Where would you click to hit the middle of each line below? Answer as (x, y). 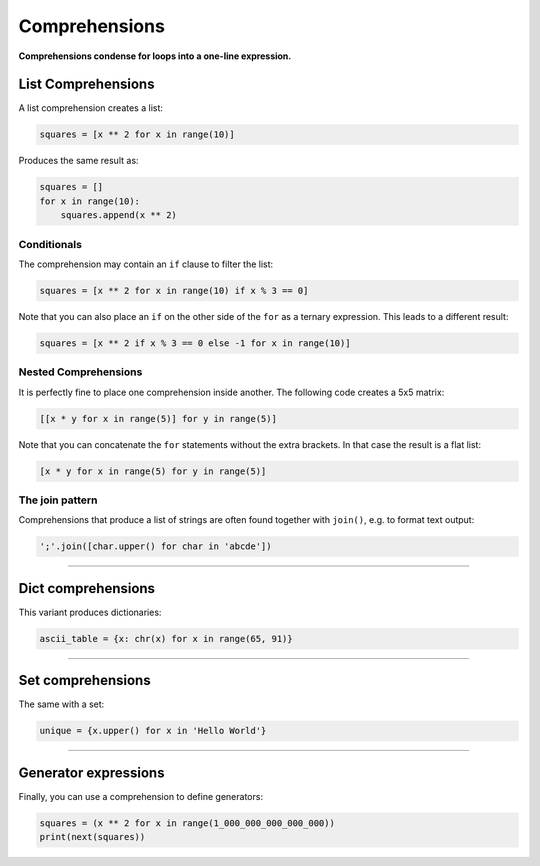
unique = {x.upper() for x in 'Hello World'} (153, 731)
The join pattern (58, 500)
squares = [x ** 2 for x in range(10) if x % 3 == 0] (174, 290)
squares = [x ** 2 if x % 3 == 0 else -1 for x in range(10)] (195, 343)
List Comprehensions (86, 84)
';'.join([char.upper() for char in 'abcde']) (155, 546)
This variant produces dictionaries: (90, 612)
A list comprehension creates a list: (91, 108)
